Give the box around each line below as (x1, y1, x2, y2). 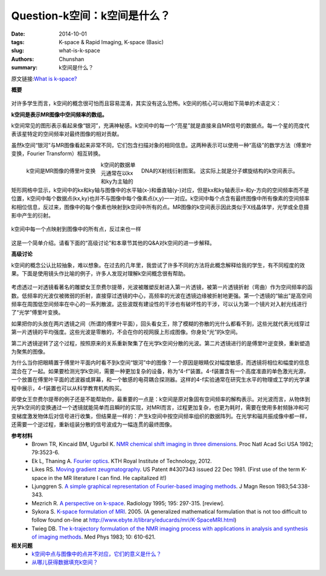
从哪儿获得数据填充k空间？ (31, 558, 98, 566)
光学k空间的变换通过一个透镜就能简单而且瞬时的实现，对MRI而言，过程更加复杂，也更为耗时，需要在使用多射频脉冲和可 (11, 404, 310, 411)
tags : (11, 38, 25, 45)
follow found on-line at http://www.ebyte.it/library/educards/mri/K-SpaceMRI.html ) (31, 516, 237, 523)
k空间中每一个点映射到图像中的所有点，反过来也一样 (11, 225, 141, 232)
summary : (11, 64, 38, 71)
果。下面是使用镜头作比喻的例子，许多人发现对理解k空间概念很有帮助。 (11, 269, 189, 277)
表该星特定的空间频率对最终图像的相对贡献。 (11, 130, 123, 138)
